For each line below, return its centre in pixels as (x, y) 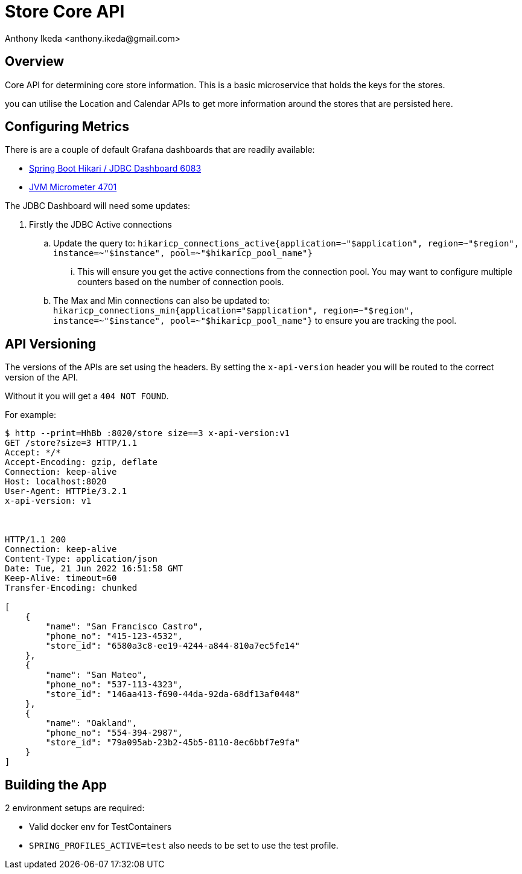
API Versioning (51, 344)
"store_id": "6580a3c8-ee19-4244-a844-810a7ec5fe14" (173, 646)
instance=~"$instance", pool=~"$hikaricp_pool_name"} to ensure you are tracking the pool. (255, 321)
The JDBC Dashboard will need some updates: (98, 206)
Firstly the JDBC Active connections (100, 225)
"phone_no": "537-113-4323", (114, 685)
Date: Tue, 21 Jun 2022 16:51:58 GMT (94, 569)
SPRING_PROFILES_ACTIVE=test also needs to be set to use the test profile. (184, 846)
